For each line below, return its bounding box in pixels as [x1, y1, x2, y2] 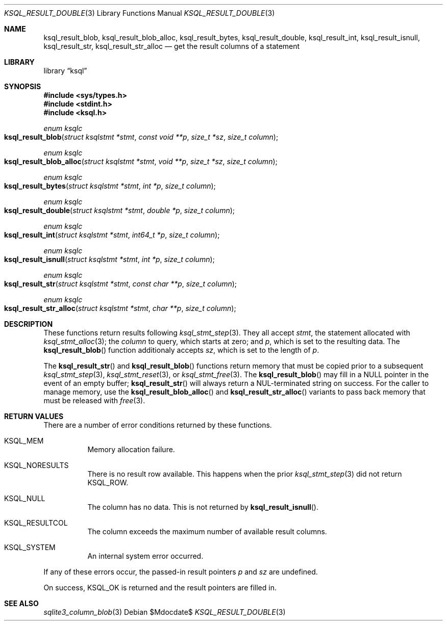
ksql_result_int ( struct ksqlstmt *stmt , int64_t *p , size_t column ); [4, 230, 220, 239]
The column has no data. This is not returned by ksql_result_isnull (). [87, 503, 318, 511]
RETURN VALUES [4, 412, 64, 421]
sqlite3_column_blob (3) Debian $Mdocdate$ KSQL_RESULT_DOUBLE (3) [43, 608, 286, 616]
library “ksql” [43, 66, 87, 75]
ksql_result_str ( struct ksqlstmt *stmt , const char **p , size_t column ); [4, 279, 237, 288]
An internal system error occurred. [87, 552, 204, 560]
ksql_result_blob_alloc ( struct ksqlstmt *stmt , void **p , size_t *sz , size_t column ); [4, 157, 278, 166]
